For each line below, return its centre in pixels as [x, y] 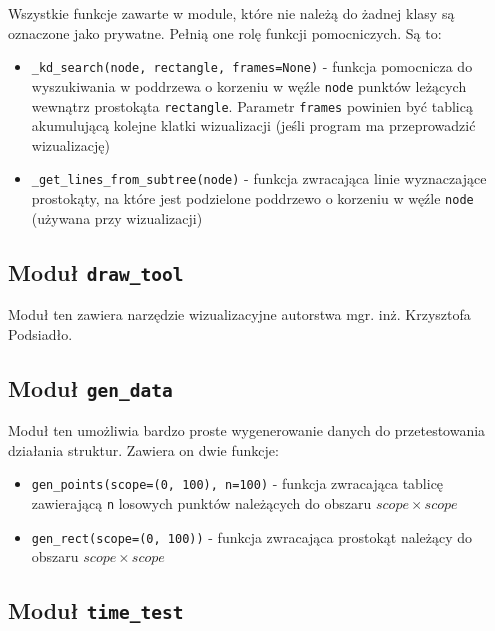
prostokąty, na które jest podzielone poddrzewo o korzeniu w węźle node [252, 198]
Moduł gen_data [90, 387]
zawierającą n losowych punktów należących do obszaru [201, 502]
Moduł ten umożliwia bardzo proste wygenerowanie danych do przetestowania [247, 430]
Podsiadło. [40, 333]
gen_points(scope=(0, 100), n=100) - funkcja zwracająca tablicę [237, 483]
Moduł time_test [96, 610]
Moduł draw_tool [96, 271]
